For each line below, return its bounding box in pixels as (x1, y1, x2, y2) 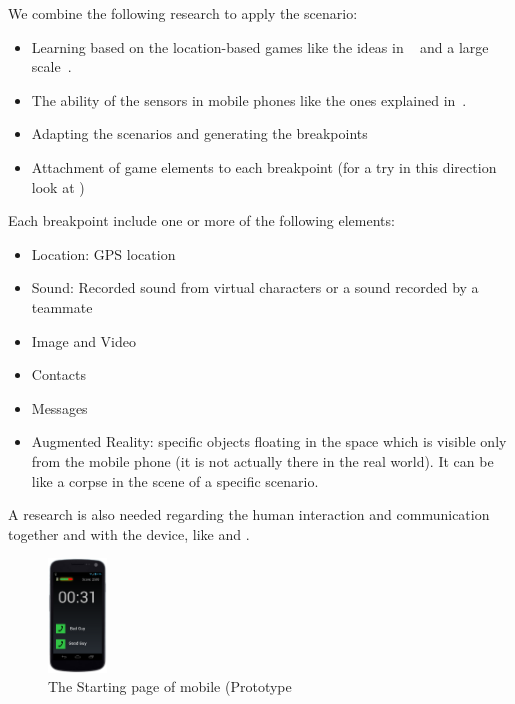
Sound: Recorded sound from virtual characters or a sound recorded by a (31, 277, 479, 298)
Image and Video (31, 330, 137, 351)
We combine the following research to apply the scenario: (8, 3, 358, 23)
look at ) (31, 176, 85, 197)
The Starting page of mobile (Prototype (48, 676, 292, 697)
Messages (31, 397, 88, 418)
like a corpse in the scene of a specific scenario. (31, 470, 319, 491)
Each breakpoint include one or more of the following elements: (8, 210, 395, 231)
